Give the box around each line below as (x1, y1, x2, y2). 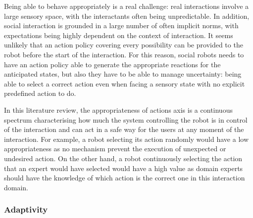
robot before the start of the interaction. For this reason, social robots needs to (4, 49, 244, 59)
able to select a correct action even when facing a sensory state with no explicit (4, 78, 245, 88)
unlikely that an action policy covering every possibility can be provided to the (4, 40, 243, 50)
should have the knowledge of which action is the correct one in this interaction (4, 173, 245, 183)
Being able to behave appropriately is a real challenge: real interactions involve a (4, 1, 249, 11)
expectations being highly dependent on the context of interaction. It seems (4, 30, 233, 40)
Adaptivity (4, 203, 48, 216)
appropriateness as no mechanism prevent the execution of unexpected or (4, 143, 226, 154)
